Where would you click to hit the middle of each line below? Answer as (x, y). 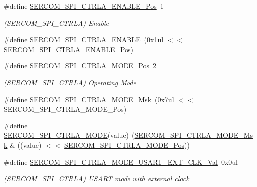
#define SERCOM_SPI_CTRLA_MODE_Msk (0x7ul (89, 99)
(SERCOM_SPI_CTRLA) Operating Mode (70, 82)
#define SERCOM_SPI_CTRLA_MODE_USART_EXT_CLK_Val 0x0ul (121, 161)
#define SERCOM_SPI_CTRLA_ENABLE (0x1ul (84, 39)
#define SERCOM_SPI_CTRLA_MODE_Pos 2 (80, 66)
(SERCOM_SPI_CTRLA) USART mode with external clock (96, 178)
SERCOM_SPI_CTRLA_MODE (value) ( (69, 135)
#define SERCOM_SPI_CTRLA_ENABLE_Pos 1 (84, 6)
